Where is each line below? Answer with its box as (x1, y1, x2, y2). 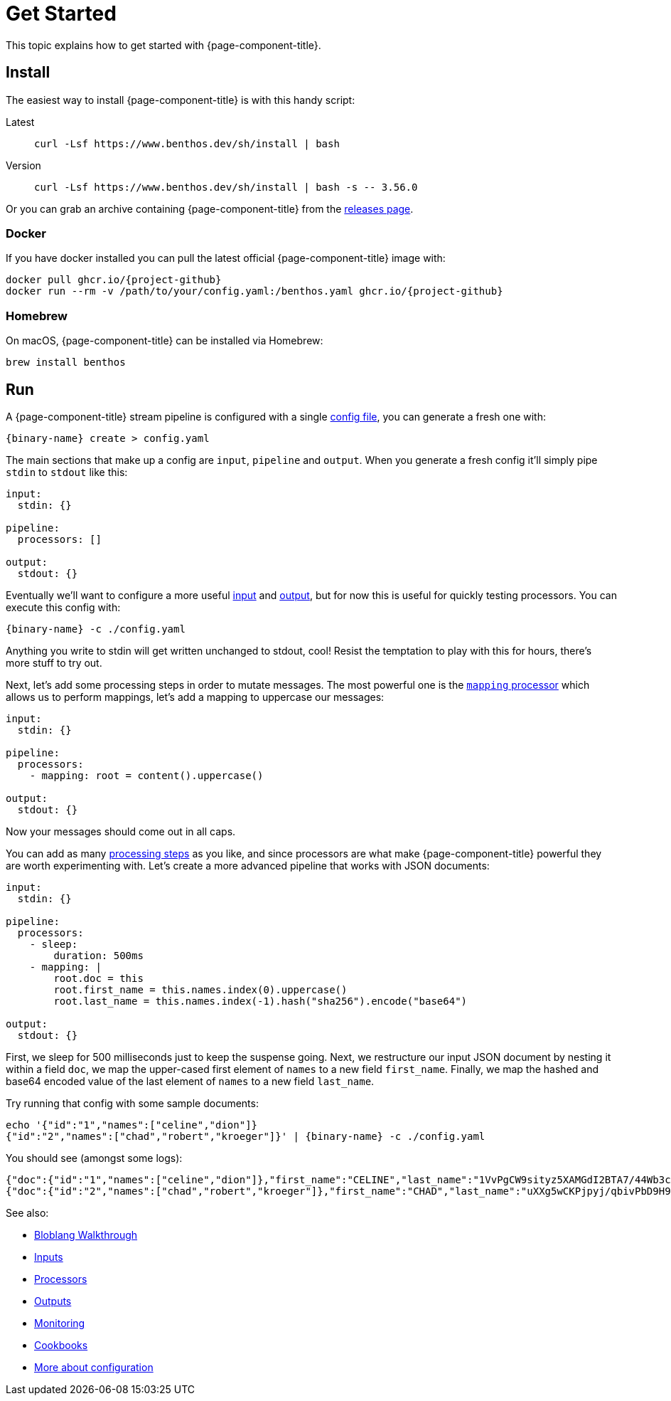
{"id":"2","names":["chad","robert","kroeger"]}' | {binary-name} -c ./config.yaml (6, 1130, 485, 1142)
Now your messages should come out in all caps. (6, 825, 236, 837)
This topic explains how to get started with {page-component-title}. (6, 38, 321, 51)
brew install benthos (6, 356, 126, 369)
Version (6, 159, 41, 171)
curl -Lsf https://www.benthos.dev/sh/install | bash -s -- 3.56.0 (34, 181, 418, 193)
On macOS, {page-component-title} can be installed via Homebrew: (6, 334, 323, 347)
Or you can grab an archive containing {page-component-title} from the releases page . (6, 202, 414, 215)
